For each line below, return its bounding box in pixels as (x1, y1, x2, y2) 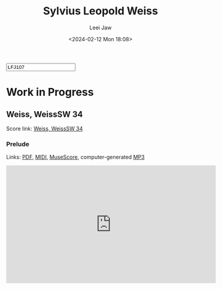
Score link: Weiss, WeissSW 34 (6, 124, 83, 132)
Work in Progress (6, 86, 94, 99)
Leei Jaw (89, 24, 112, 31)
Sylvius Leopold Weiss (42, 4, 159, 18)
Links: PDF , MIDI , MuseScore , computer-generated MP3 (6, 154, 145, 161)
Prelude (6, 139, 30, 148)
